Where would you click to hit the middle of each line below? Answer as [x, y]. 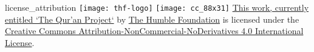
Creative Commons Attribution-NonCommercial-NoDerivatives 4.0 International [154, 31]
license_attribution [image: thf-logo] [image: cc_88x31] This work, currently [157, 7]
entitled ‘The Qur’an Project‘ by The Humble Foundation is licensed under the [152, 19]
